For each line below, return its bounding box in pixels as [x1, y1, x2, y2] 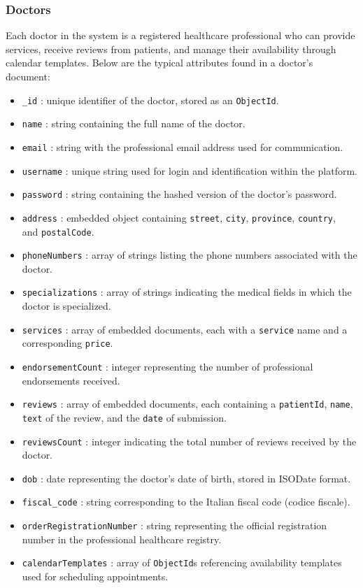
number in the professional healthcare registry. [22, 531, 222, 546]
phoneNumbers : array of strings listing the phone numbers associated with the [22, 248, 357, 262]
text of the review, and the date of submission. [22, 410, 227, 424]
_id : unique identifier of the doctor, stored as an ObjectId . [22, 92, 279, 107]
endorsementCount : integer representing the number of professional [22, 359, 313, 373]
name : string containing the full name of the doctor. [22, 116, 245, 131]
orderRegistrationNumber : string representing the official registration [22, 518, 327, 533]
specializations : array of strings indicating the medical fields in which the [22, 285, 352, 299]
